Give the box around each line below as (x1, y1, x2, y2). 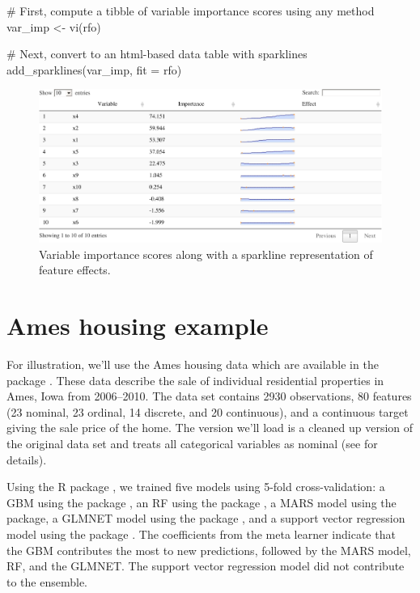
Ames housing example (6, 309, 269, 342)
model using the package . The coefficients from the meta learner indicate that (6, 526, 396, 543)
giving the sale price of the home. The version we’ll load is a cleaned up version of (6, 419, 414, 436)
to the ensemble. (6, 573, 88, 590)
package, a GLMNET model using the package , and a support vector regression (6, 510, 405, 527)
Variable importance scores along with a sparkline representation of (39, 245, 373, 262)
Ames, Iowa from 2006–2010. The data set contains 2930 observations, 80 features (6, 388, 412, 405)
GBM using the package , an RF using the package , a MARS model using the (6, 493, 397, 510)
